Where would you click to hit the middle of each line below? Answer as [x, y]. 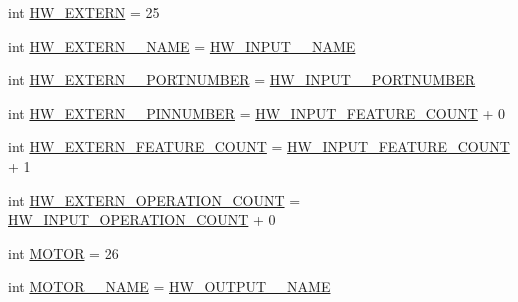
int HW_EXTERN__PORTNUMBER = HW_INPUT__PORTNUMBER [242, 79]
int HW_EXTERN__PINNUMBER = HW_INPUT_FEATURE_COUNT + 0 [257, 112]
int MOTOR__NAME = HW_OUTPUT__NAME [169, 286]
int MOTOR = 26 [63, 252]
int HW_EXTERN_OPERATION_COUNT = [154, 199]
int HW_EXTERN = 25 [84, 12]
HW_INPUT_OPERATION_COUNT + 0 [142, 219]
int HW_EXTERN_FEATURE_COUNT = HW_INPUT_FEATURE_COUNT [259, 146]
